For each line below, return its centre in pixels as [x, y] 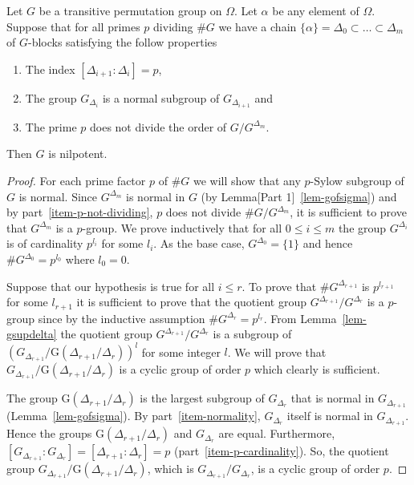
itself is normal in [330, 416]
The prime [51, 126]
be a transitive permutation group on [130, 10]
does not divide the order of [158, 126]
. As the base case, [199, 243]
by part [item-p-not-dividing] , [80, 212]
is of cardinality [45, 243]
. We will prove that [277, 352]
